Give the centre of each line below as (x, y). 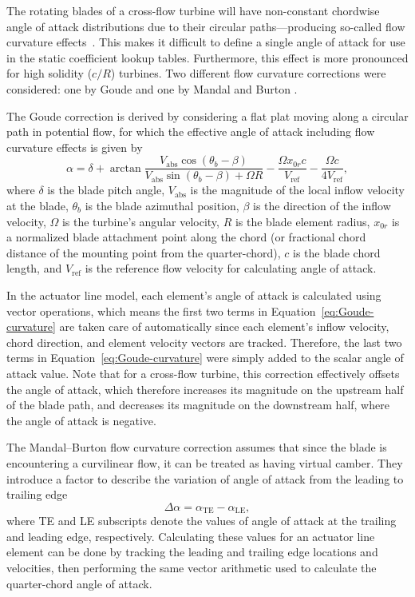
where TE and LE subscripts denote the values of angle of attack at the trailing (202, 521)
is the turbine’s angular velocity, (140, 221)
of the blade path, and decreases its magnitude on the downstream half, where (198, 405)
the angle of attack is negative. (81, 420)
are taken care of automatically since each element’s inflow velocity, (224, 326)
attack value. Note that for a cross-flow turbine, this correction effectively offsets (203, 373)
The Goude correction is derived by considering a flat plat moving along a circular (207, 115)
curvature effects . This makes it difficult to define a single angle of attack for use (206, 42)
